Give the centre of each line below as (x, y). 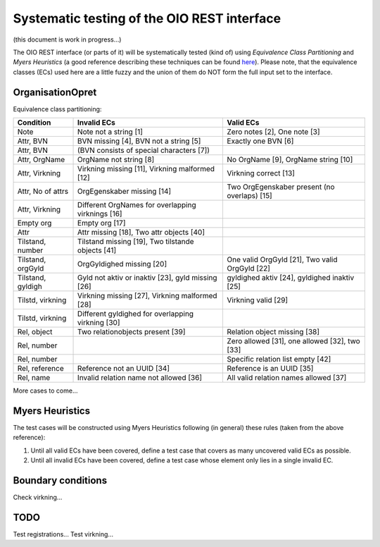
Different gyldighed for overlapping (135, 314)
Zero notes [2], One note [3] (273, 132)
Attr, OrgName (41, 160)
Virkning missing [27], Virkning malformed (147, 296)
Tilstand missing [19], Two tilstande (136, 242)
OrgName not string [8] (116, 160)
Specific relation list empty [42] (279, 359)
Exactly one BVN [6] (260, 141)
